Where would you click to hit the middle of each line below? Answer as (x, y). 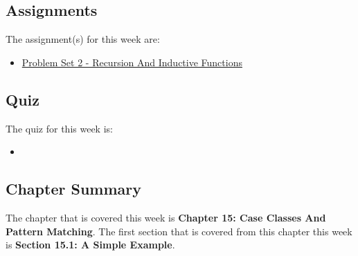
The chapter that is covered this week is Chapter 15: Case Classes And (166, 217)
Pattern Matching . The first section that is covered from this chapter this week (179, 231)
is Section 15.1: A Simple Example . (90, 245)
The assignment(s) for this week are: (83, 39)
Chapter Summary (73, 189)
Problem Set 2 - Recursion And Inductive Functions (132, 62)
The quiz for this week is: (59, 128)
